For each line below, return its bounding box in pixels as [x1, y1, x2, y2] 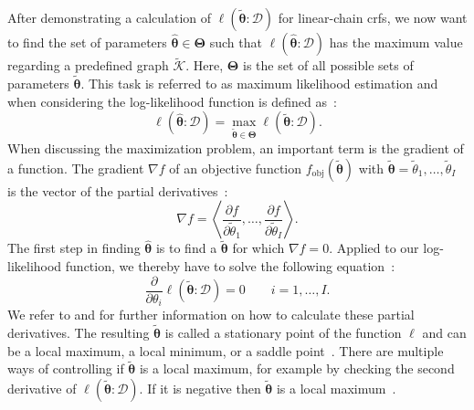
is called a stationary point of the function [164, 322, 402, 342]
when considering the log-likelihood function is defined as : [7, 91, 337, 110]
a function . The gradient [7, 158, 144, 177]
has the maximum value [329, 33, 463, 51]
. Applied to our [329, 238, 419, 258]
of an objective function [169, 158, 302, 177]
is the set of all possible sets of [243, 56, 414, 75]
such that [209, 33, 262, 51]
